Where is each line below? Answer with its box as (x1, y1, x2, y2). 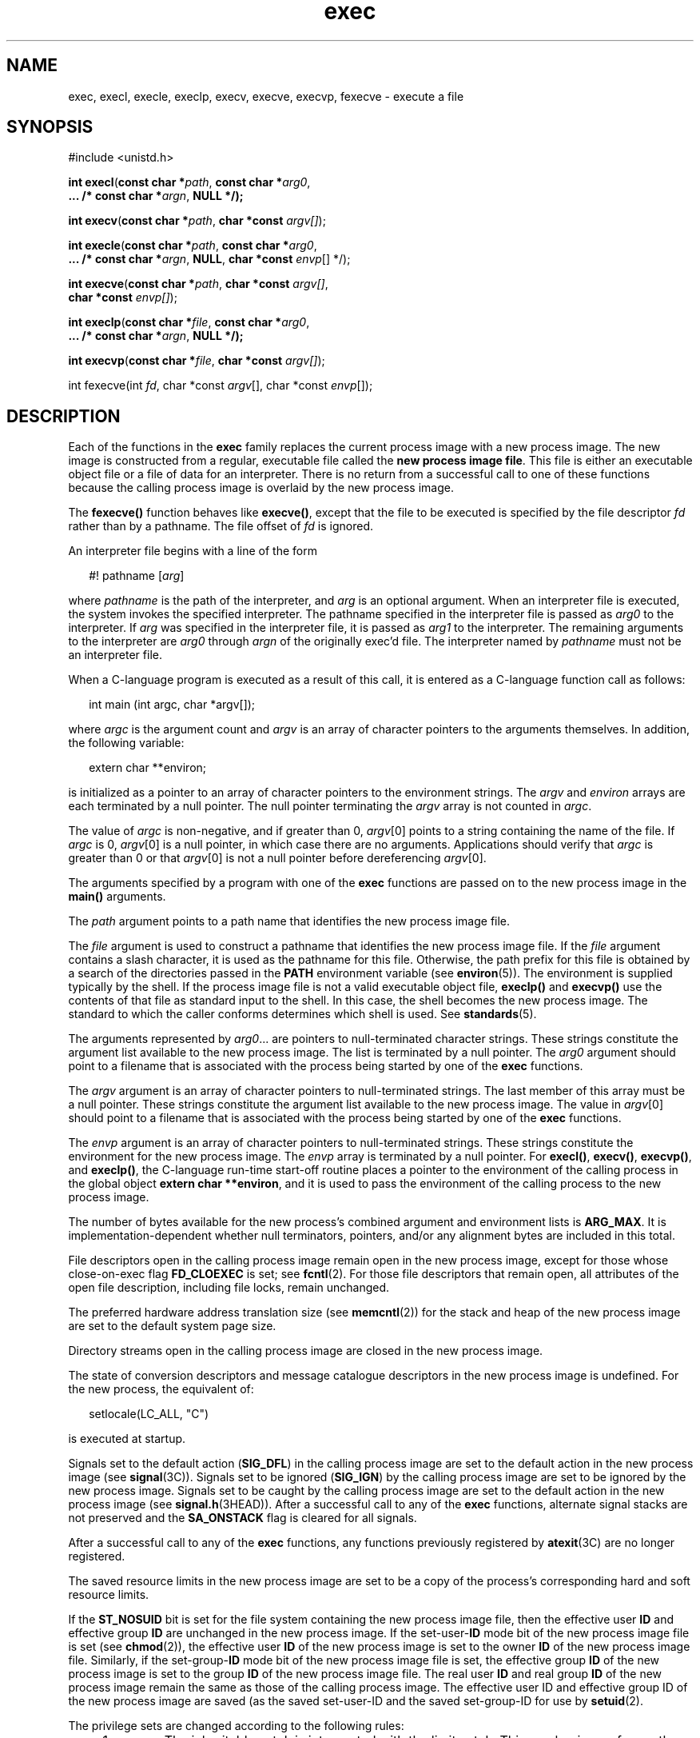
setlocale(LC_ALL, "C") (89, 1407, 209, 1421)
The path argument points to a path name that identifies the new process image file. (68, 914, 511, 929)
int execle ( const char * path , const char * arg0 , (68, 238, 317, 253)
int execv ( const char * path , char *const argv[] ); (68, 214, 326, 228)
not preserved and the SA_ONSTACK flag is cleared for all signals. (68, 1511, 417, 1525)
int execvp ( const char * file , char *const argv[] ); (68, 354, 325, 368)
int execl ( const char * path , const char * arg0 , (68, 175, 311, 190)
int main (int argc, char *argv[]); (89, 697, 256, 712)
